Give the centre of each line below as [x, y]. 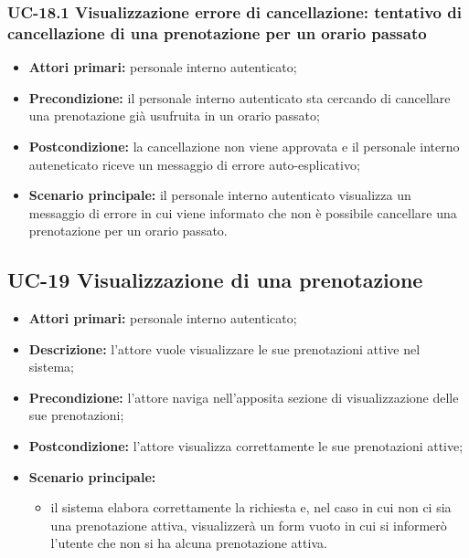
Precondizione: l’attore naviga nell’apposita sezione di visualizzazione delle [244, 397]
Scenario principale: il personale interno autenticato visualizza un [220, 195]
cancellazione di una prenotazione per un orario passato [217, 32]
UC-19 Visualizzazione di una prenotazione [215, 280]
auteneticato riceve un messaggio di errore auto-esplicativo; [194, 164]
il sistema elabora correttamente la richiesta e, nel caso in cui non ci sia [251, 507]
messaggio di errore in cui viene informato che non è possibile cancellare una [243, 212]
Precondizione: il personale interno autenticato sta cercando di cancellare [240, 97]
